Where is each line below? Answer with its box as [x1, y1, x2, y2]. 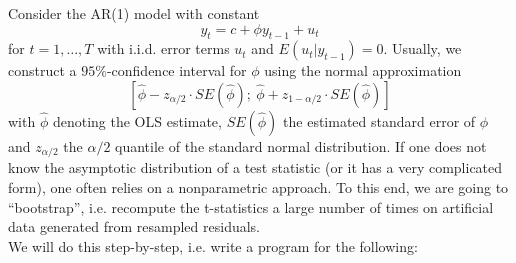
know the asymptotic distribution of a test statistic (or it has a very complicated [8, 157, 503, 178]
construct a [8, 60, 77, 81]
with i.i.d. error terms [97, 38, 230, 59]
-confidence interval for [106, 60, 247, 81]
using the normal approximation [264, 60, 462, 81]
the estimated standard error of [283, 110, 476, 131]
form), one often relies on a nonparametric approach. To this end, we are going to [8, 177, 509, 198]
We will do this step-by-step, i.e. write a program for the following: [8, 235, 418, 256]
